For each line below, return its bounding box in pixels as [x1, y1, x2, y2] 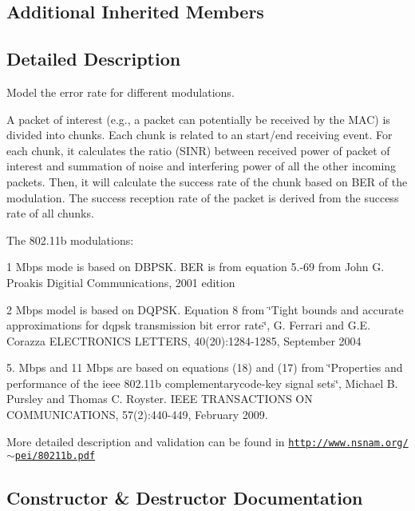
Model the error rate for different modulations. [6, 83, 235, 100]
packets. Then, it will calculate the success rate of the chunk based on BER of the [6, 173, 408, 190]
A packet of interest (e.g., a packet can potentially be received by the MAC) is [6, 110, 390, 127]
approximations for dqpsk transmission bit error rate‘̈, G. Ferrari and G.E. [6, 317, 371, 333]
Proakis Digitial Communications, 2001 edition [6, 273, 235, 290]
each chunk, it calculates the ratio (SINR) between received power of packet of [6, 142, 390, 158]
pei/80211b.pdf [14, 450, 96, 462]
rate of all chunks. [6, 205, 94, 222]
